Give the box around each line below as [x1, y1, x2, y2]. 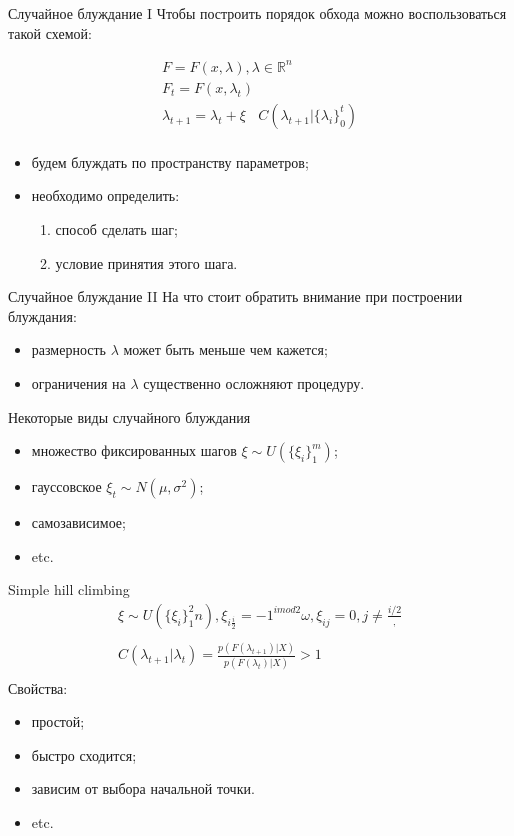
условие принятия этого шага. [55, 252, 238, 273]
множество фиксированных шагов [31, 440, 237, 461]
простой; [31, 711, 85, 732]
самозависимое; [31, 512, 126, 533]
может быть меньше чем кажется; [123, 339, 328, 360]
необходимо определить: [31, 185, 180, 206]
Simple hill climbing [8, 579, 130, 600]
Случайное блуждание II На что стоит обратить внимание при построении [8, 286, 463, 307]
